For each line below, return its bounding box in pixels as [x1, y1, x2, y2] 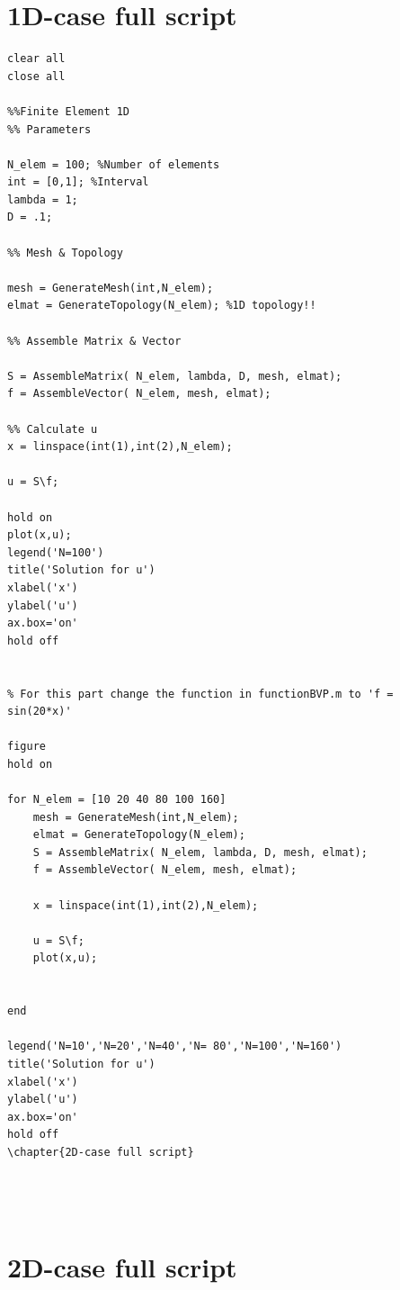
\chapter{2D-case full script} [7, 1145, 194, 1159]
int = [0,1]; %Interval [7, 176, 149, 189]
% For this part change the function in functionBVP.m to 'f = [7, 687, 394, 700]
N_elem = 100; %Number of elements [7, 158, 220, 171]
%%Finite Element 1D [7, 104, 130, 118]
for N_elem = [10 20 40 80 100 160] [7, 793, 227, 807]
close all [7, 69, 66, 83]
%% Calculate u [7, 422, 98, 436]
